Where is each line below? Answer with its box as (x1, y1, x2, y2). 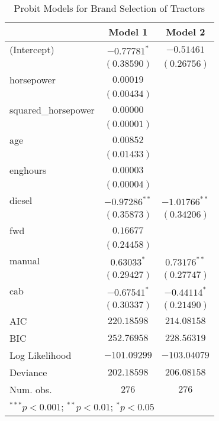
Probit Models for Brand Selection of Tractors (14, 1, 205, 15)
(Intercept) (9, 43, 54, 56)
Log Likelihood (9, 348, 72, 362)
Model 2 (166, 25, 205, 38)
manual (9, 254, 40, 267)
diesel (9, 193, 33, 207)
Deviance (9, 365, 47, 379)
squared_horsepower (9, 103, 95, 116)
